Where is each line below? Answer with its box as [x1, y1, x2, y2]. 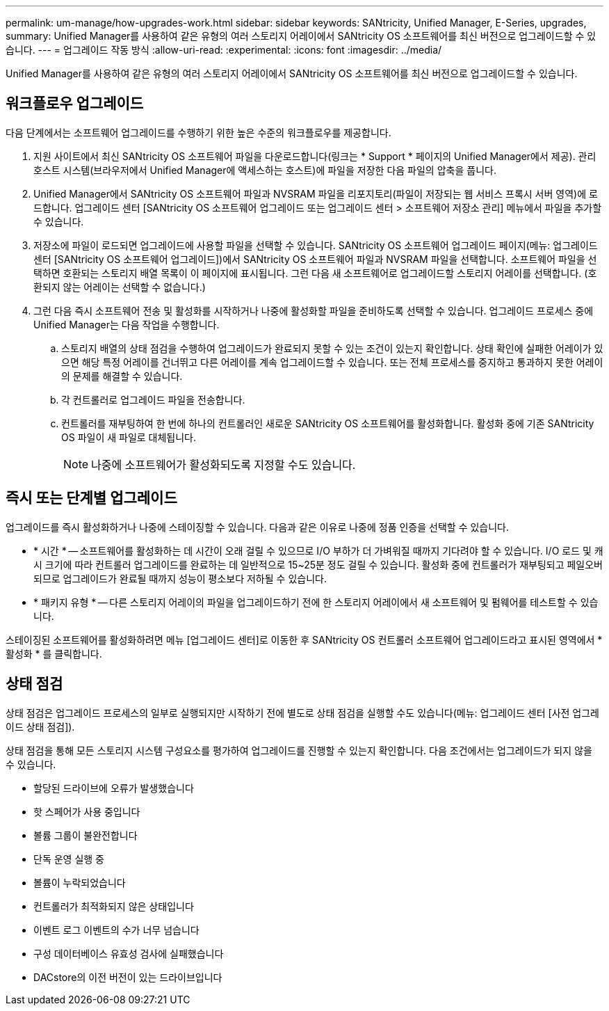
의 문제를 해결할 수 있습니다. [61, 369, 183, 382]
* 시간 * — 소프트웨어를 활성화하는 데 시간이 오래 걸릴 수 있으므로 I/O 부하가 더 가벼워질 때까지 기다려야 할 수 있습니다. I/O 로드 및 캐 [33, 544, 603, 557]
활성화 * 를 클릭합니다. [6, 647, 102, 660]
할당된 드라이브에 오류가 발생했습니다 [33, 781, 194, 794]
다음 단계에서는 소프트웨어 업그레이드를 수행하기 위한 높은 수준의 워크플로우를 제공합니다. [6, 126, 391, 138]
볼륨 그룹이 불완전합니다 [33, 829, 138, 841]
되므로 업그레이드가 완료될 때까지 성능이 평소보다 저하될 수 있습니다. [33, 572, 327, 584]
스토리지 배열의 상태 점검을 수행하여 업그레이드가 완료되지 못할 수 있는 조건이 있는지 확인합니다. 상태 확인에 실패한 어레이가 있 [61, 342, 603, 354]
